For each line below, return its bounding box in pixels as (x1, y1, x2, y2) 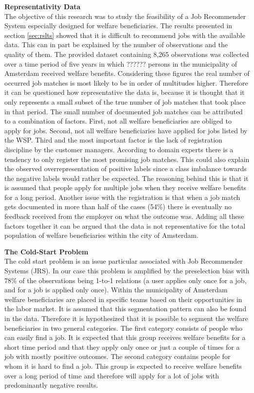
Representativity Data (4, 1, 81, 11)
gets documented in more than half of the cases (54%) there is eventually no (4, 201, 232, 212)
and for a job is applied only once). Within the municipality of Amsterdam (4, 285, 228, 295)
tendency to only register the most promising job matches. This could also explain (4, 154, 250, 164)
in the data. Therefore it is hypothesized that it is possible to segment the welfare (4, 313, 248, 323)
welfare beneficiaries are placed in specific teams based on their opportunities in (4, 294, 242, 304)
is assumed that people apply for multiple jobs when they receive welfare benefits (4, 182, 247, 193)
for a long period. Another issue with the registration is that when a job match (4, 192, 240, 202)
